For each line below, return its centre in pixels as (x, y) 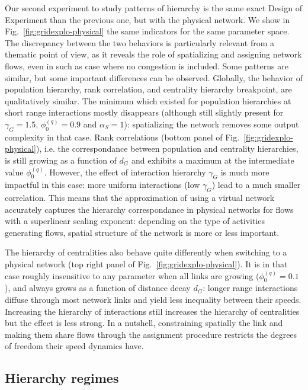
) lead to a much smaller (256, 185)
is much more (245, 172)
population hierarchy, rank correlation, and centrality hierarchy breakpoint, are (148, 89)
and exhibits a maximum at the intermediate (213, 160)
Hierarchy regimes (62, 378)
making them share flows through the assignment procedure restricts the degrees (151, 334)
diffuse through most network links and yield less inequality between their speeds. (153, 300)
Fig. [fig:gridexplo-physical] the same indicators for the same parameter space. (147, 31)
